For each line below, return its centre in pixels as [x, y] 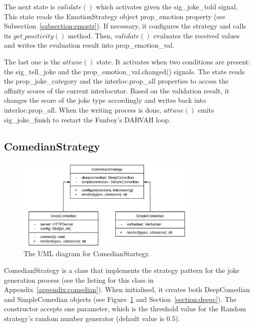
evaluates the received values [197, 35]
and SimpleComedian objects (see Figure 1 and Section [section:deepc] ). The [120, 299]
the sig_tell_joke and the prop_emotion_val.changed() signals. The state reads [125, 71]
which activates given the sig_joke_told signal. [167, 6]
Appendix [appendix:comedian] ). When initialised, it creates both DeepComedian [127, 289]
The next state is [29, 6]
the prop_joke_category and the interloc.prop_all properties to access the [116, 81]
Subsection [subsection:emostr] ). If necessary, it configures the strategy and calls [125, 26]
